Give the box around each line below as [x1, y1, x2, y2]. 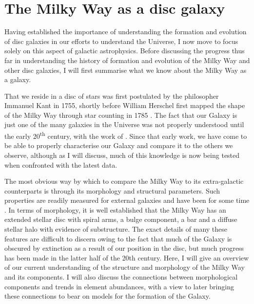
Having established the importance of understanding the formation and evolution [4, 26, 247, 37]
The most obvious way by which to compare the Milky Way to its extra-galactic [4, 176, 244, 186]
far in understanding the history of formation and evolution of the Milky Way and [4, 55, 250, 65]
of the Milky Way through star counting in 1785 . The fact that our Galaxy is [4, 109, 237, 120]
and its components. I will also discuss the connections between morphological [4, 272, 238, 282]
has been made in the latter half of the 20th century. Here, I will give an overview [4, 252, 249, 262]
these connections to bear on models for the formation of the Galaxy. [4, 291, 211, 301]
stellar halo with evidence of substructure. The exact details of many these [4, 224, 228, 234]
